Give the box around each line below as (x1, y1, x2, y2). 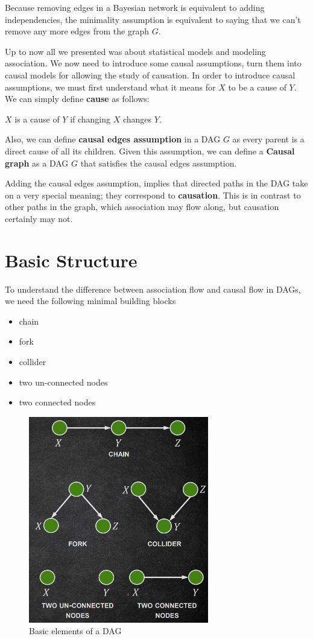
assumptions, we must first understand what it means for (5, 80, 216, 93)
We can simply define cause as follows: (5, 92, 150, 105)
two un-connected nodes (19, 375, 108, 388)
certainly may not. (5, 212, 73, 224)
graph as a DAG (5, 156, 69, 169)
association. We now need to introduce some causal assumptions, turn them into (5, 57, 302, 69)
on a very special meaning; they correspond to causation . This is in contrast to (5, 188, 301, 201)
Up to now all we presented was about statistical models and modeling (5, 45, 266, 57)
